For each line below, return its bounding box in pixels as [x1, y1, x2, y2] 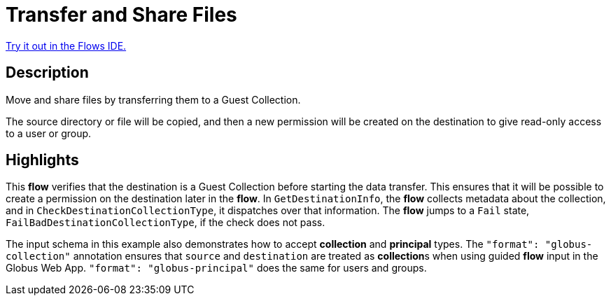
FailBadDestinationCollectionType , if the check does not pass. [6, 216, 325, 229]
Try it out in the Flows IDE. [6, 39, 127, 52]
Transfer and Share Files [6, 3, 237, 27]
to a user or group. [6, 127, 92, 139]
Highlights [6, 151, 79, 169]
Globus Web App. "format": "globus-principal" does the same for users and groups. [6, 262, 427, 274]
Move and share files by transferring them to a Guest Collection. [6, 93, 301, 106]
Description [6, 64, 89, 82]
